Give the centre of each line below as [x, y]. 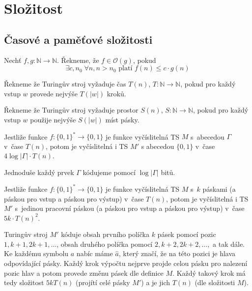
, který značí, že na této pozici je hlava [177, 253]
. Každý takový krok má [209, 273]
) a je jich [156, 282]
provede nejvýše [54, 93]
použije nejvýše [53, 119]
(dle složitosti [215, 282]
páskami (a [219, 189]
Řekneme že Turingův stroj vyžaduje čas [65, 84]
